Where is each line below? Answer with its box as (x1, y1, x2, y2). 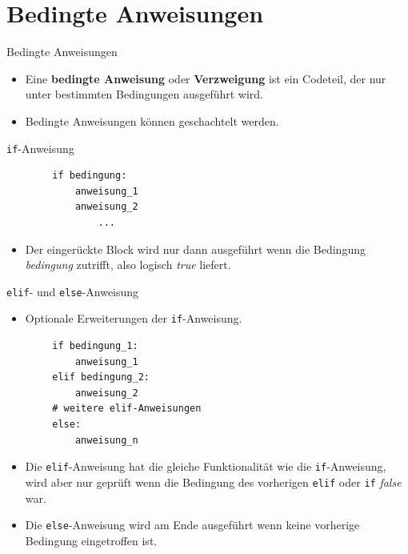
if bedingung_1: (52, 340, 138, 352)
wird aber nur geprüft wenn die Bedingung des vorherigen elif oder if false (25, 473, 402, 490)
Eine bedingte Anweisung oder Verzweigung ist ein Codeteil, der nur (25, 70, 386, 86)
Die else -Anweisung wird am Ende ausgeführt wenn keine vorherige (25, 516, 360, 533)
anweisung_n (74, 434, 138, 446)
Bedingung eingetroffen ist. (25, 532, 158, 548)
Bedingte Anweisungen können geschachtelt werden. (25, 112, 279, 129)
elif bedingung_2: (52, 371, 150, 383)
